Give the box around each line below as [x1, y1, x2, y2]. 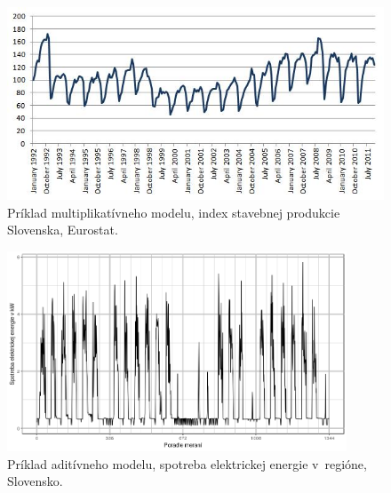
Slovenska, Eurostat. [7, 220, 118, 239]
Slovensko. [7, 472, 63, 490]
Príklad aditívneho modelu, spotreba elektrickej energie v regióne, [7, 454, 367, 473]
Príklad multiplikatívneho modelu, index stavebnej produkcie [7, 203, 340, 221]
